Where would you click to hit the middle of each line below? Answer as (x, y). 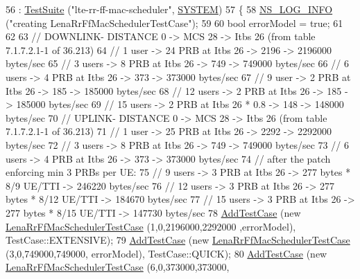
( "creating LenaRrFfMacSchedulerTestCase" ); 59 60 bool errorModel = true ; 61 (174, 22)
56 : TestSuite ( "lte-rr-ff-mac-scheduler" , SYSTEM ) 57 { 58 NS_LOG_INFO (169, 9)
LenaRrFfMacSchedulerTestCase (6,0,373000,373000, (118, 267)
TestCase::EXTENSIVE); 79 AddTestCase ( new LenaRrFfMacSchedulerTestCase (178, 240)
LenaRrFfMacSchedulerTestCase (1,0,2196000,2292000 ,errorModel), (151, 226)
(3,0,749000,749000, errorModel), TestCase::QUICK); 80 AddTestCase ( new (166, 253)
